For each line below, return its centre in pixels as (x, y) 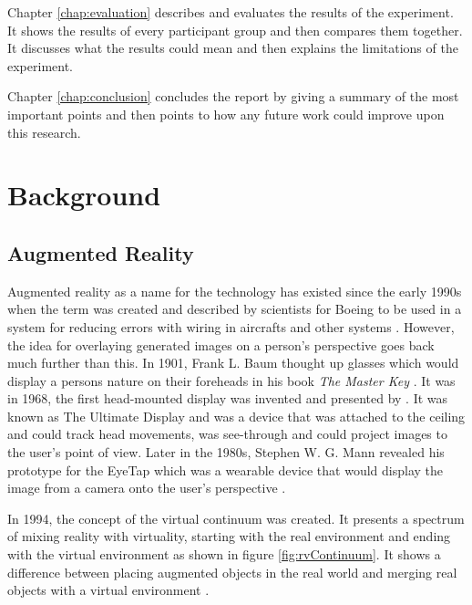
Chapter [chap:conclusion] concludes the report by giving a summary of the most (233, 96)
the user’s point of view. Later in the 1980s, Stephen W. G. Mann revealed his (226, 452)
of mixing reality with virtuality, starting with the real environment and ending (229, 536)
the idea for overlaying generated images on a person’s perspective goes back (221, 344)
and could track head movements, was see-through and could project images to (227, 434)
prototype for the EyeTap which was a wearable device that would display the (226, 469)
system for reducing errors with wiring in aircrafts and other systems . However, (231, 326)
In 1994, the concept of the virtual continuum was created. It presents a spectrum (236, 518)
